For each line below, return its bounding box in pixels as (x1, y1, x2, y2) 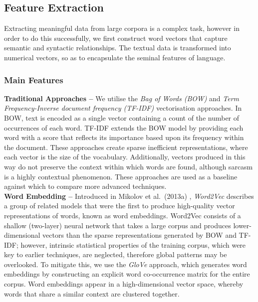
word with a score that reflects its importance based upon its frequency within (4, 132, 244, 143)
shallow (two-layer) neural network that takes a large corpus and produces (4, 220, 231, 230)
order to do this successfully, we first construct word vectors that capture (4, 32, 228, 43)
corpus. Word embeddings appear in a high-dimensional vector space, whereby (4, 279, 244, 289)
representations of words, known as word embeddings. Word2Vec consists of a (4, 210, 241, 220)
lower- (233, 220, 252, 230)
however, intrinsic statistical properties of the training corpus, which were (20, 239, 246, 250)
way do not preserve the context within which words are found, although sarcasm (4, 161, 253, 171)
